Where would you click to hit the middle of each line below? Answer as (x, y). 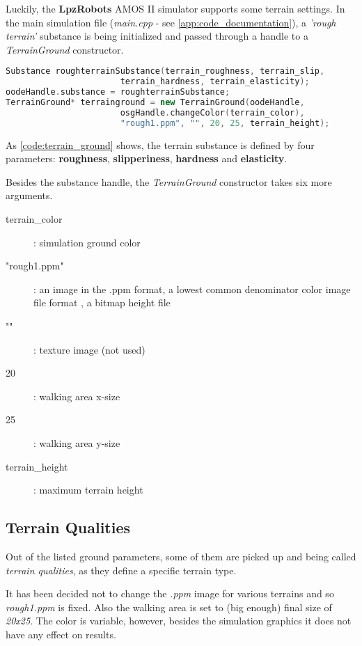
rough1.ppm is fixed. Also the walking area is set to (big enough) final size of (169, 607)
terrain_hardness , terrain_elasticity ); (215, 82)
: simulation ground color (87, 242)
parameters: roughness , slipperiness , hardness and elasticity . (147, 158)
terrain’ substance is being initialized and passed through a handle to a (157, 36)
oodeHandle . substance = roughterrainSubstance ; (118, 92)
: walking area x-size (77, 396)
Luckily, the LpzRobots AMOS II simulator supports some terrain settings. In (175, 8)
